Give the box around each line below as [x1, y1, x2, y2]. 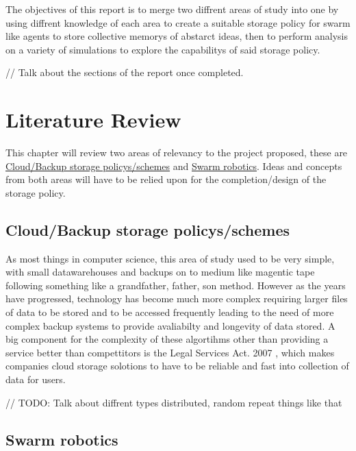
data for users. [5, 372, 66, 387]
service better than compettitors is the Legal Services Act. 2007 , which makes [5, 345, 335, 359]
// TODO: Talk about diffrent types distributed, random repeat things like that [5, 395, 342, 409]
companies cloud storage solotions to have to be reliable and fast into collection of [5, 358, 349, 373]
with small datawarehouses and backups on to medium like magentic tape [5, 265, 315, 279]
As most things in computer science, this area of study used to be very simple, [5, 251, 335, 265]
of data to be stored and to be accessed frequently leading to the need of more [5, 305, 334, 319]
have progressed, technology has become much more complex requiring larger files [5, 291, 348, 306]
